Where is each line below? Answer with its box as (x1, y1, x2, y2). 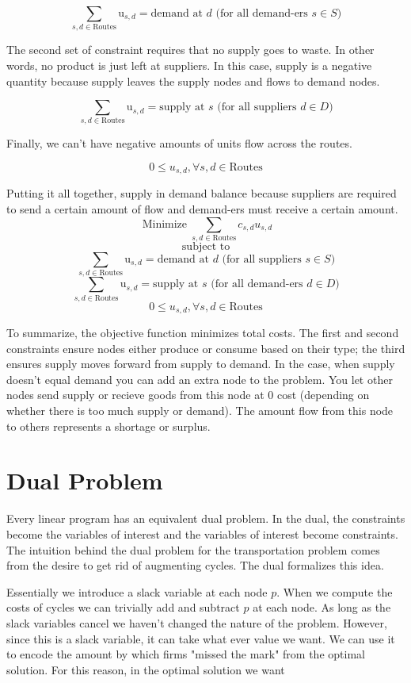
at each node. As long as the (253, 599, 391, 616)
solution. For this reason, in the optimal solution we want (6, 661, 285, 677)
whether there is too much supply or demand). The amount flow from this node (6, 402, 394, 419)
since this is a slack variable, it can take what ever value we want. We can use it (6, 630, 395, 647)
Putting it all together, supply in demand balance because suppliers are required (6, 185, 397, 201)
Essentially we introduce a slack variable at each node (6, 583, 268, 600)
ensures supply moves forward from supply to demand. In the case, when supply (6, 355, 395, 372)
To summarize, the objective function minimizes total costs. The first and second (6, 324, 399, 341)
